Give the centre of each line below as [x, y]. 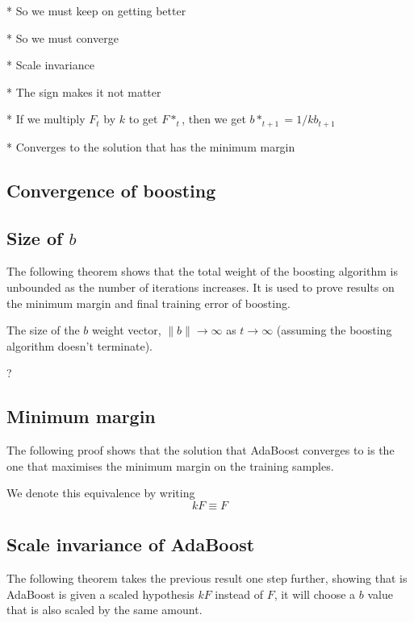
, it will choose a [315, 594]
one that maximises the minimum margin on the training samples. [170, 465]
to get [143, 119]
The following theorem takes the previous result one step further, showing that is [207, 578]
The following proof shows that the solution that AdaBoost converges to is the [201, 450]
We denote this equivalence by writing [101, 493]
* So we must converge [63, 37]
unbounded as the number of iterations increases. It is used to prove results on [201, 287]
